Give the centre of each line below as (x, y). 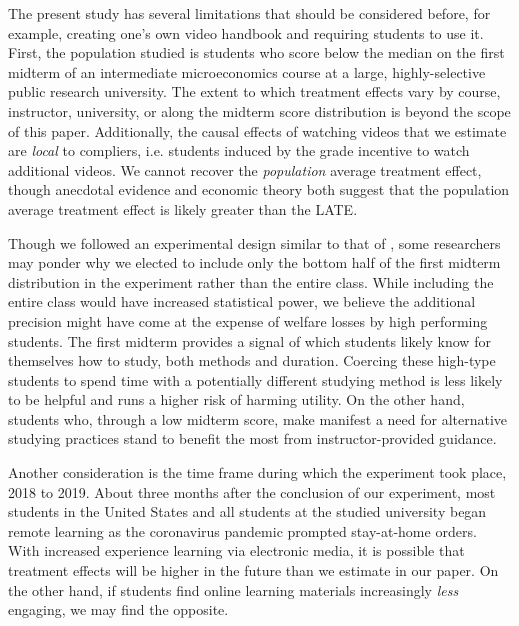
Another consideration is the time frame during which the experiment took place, (257, 472)
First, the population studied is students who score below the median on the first (256, 52)
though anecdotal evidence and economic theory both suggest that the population (259, 189)
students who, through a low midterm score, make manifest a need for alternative (258, 418)
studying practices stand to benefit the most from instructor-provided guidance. (252, 438)
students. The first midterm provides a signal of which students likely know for (249, 340)
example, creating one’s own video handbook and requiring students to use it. (246, 32)
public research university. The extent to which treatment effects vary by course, (254, 91)
